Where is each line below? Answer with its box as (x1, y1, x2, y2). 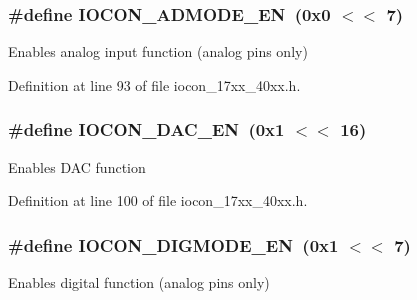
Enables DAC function (8, 156, 146, 177)
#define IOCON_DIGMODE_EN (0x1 (8, 232, 339, 257)
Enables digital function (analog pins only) (8, 272, 270, 293)
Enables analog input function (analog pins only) (8, 41, 308, 62)
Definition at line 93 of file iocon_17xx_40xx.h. (8, 74, 301, 95)
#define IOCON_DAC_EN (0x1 (8, 117, 285, 142)
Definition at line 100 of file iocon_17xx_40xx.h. (8, 190, 308, 211)
